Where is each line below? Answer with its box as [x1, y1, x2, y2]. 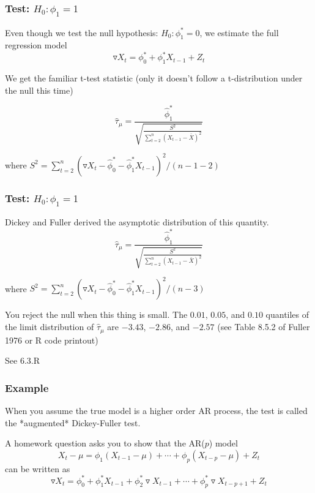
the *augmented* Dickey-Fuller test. [5, 416, 141, 429]
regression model [5, 39, 67, 51]
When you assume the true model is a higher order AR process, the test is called [5, 404, 308, 416]
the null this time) [5, 83, 73, 96]
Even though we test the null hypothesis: [5, 26, 158, 39]
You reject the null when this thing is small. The [5, 308, 188, 321]
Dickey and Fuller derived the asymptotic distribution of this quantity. [5, 216, 269, 228]
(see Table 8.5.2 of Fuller [217, 320, 310, 333]
